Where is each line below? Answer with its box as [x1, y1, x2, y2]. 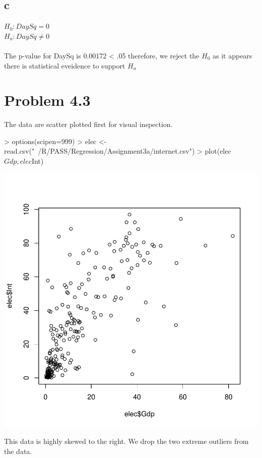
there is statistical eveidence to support [4, 60, 125, 71]
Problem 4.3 [4, 90, 91, 110]
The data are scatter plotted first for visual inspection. [4, 119, 173, 129]
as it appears [212, 50, 252, 60]
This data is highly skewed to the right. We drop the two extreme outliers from [4, 436, 249, 446]
